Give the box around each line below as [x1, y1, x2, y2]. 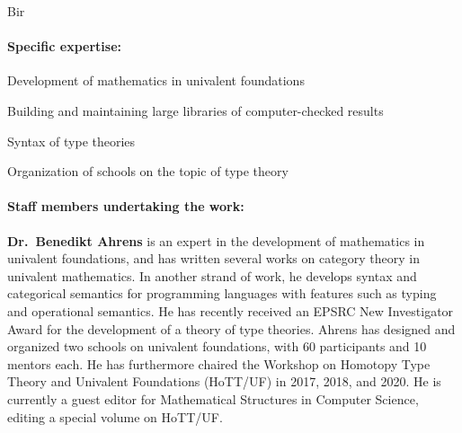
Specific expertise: [7, 37, 122, 56]
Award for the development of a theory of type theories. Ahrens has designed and [7, 319, 456, 338]
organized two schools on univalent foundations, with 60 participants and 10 [7, 337, 427, 356]
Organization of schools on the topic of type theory [7, 162, 289, 181]
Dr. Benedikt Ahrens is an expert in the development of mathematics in [7, 231, 425, 250]
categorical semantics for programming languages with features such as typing [7, 284, 437, 303]
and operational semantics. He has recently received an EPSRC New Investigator [7, 301, 454, 320]
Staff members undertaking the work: [7, 197, 244, 216]
